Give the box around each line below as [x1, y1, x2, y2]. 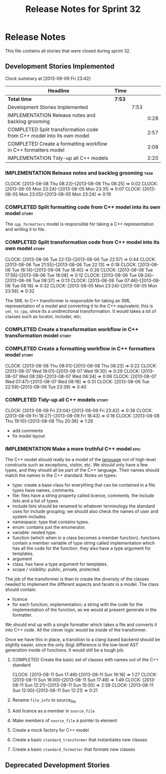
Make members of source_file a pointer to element [12, 717, 118, 723]
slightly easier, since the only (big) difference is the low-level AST [5, 642, 139, 648]
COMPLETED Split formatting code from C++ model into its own [5, 204, 161, 211]
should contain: [5, 587, 37, 593]
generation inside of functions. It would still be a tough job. [5, 647, 125, 653]
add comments [12, 428, 43, 434]
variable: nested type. [12, 530, 57, 536]
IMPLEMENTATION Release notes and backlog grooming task [5, 169, 154, 176]
